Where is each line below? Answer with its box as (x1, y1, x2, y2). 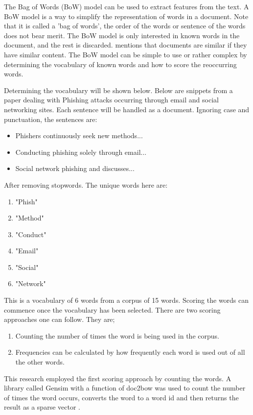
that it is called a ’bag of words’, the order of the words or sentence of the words (4, 21, 246, 31)
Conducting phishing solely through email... (15, 146, 147, 157)
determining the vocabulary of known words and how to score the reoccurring (4, 59, 237, 69)
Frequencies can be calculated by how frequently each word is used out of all (15, 347, 245, 357)
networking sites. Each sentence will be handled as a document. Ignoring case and (4, 104, 250, 114)
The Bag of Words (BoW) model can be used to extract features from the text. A (4, 1, 249, 11)
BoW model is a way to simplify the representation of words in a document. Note (4, 11, 249, 21)
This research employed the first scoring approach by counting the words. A (4, 373, 231, 383)
